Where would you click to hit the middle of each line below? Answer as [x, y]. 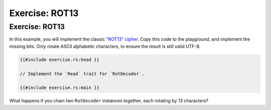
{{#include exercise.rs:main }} [60, 88]
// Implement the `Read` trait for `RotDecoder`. [82, 74]
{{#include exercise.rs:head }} [60, 60]
